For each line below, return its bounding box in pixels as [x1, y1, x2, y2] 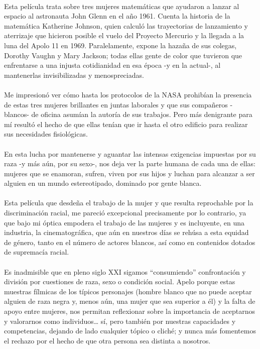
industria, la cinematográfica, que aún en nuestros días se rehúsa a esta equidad [4, 227, 249, 238]
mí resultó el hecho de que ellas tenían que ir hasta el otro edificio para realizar [4, 119, 248, 129]
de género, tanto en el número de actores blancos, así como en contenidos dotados [4, 237, 255, 247]
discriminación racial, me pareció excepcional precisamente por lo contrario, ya [4, 207, 246, 218]
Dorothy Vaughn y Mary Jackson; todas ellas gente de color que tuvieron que [4, 50, 242, 60]
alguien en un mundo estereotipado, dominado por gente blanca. [4, 178, 202, 188]
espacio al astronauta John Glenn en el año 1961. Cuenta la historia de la [4, 11, 230, 21]
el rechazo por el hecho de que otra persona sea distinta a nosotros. [4, 335, 211, 345]
